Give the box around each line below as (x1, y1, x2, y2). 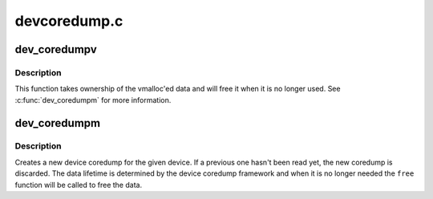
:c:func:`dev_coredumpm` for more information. (14, 95, 172, 104)
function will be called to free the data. (14, 180, 143, 189)
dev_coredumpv (14, 43, 98, 56)
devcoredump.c (14, 12, 123, 30)
